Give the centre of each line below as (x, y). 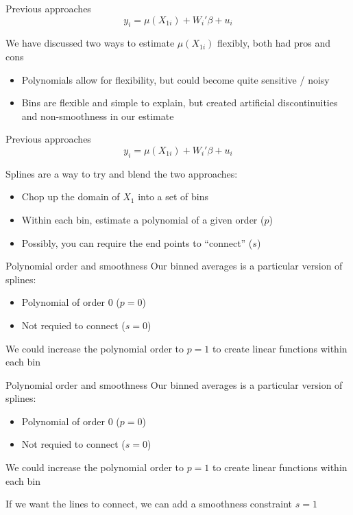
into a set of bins (173, 196)
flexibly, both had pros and (274, 43)
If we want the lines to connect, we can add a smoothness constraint (149, 504)
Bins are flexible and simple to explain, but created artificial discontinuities (180, 103)
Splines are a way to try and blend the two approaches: (122, 173)
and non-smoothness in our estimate (98, 116)
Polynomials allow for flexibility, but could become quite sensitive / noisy (175, 79)
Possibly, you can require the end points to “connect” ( (137, 242)
